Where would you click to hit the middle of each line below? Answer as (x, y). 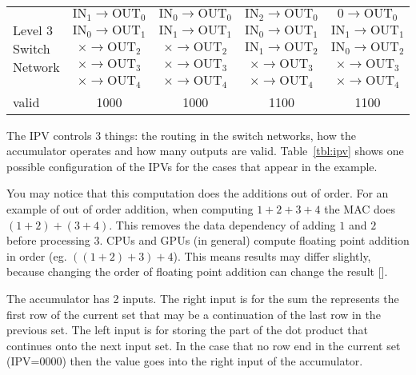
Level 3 (33, 30)
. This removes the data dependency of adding (222, 224)
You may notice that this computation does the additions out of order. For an (198, 193)
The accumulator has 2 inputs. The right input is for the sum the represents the (203, 299)
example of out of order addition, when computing (130, 209)
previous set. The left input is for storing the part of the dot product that (188, 330)
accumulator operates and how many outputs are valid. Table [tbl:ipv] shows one (205, 151)
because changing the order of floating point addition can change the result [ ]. (197, 271)
